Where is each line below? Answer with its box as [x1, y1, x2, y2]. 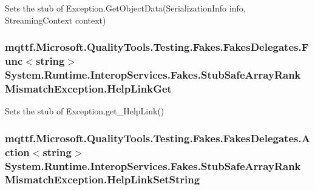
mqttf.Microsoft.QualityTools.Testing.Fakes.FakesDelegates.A [5, 130, 310, 145]
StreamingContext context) [5, 13, 106, 26]
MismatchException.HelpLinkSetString [5, 172, 200, 187]
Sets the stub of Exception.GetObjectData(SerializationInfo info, [5, 2, 246, 14]
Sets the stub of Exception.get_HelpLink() [5, 105, 164, 117]
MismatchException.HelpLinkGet [5, 80, 172, 96]
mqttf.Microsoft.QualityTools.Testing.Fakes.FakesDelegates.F [5, 39, 309, 54]
